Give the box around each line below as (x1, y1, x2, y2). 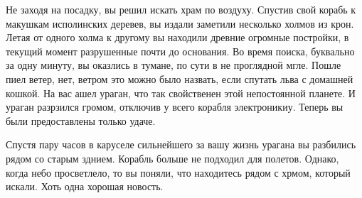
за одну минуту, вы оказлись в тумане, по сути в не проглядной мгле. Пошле (6, 57, 341, 72)
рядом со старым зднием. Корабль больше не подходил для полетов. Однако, (6, 150, 339, 165)
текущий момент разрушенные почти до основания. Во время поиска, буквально (6, 43, 355, 58)
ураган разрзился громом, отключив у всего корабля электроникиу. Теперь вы (6, 99, 344, 114)
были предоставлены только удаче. (6, 113, 156, 128)
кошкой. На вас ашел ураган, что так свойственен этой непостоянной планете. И (6, 85, 356, 100)
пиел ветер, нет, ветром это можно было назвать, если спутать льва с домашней (6, 71, 353, 86)
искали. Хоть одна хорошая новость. (6, 179, 164, 194)
